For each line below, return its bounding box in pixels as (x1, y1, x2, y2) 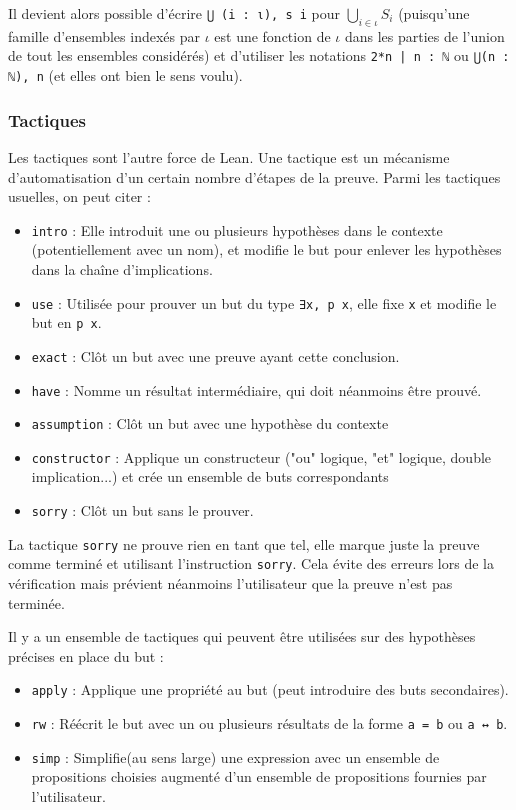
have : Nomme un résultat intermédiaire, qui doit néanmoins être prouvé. (31, 379, 482, 400)
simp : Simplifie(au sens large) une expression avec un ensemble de (31, 746, 440, 767)
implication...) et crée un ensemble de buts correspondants (31, 466, 389, 487)
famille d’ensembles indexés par (8, 25, 200, 46)
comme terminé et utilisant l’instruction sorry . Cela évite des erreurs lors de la (8, 553, 494, 574)
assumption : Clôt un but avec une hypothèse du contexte (31, 413, 389, 434)
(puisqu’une (398, 3, 470, 23)
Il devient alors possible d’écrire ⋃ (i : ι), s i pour (8, 3, 341, 23)
